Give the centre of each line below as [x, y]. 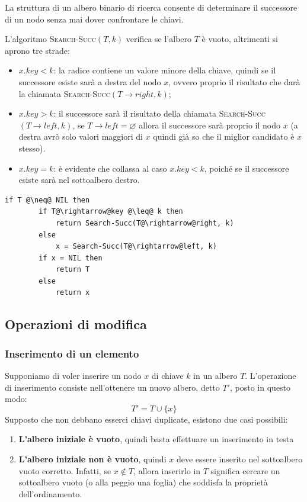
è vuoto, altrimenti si [240, 39]
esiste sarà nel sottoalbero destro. [79, 180]
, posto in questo [260, 387]
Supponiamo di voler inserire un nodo [73, 376]
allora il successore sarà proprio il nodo [210, 125]
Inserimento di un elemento [72, 353]
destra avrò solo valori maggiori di [81, 136]
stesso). [32, 148]
